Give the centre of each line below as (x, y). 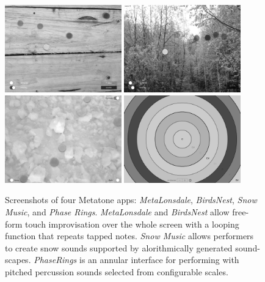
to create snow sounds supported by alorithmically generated (119, 247)
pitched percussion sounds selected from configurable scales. (117, 271)
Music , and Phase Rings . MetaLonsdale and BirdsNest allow (117, 211)
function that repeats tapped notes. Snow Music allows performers (129, 236)
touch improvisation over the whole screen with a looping (132, 224)
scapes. (18, 260)
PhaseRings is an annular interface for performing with (136, 260)
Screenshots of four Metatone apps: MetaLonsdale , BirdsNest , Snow (131, 200)
